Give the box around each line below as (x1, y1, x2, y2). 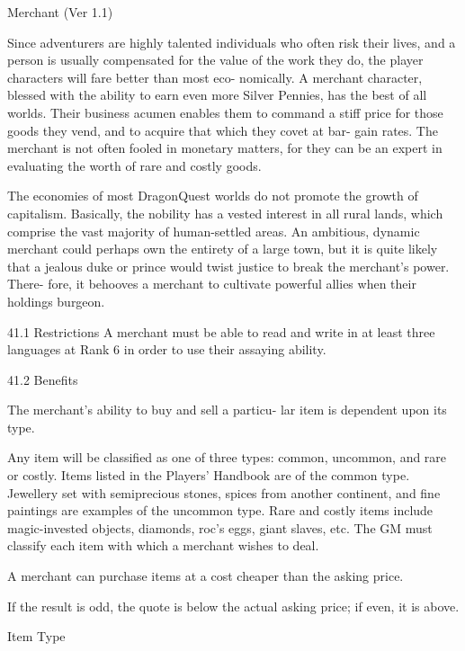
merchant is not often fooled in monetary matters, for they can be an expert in (7, 138, 443, 157)
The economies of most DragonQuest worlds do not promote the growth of (7, 186, 418, 205)
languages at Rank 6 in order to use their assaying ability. (7, 340, 326, 359)
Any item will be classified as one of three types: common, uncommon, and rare (7, 448, 447, 467)
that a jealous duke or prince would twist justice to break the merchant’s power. (7, 256, 450, 275)
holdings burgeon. (7, 291, 105, 310)
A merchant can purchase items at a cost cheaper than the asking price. (7, 566, 404, 585)
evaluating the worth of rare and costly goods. (7, 156, 262, 174)
